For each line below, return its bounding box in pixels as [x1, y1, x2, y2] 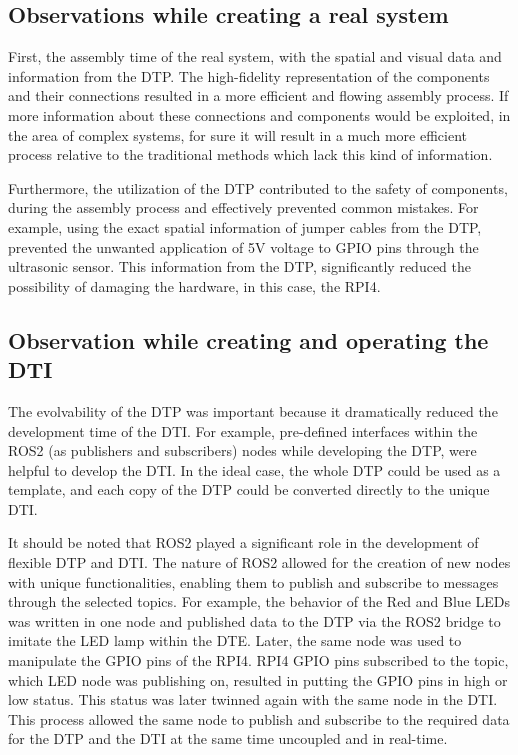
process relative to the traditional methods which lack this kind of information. [8, 144, 493, 165]
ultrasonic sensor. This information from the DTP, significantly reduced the [8, 256, 472, 277]
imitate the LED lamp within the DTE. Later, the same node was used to [8, 630, 462, 651]
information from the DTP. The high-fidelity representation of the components [8, 65, 490, 86]
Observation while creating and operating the [8, 324, 489, 355]
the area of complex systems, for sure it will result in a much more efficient [8, 124, 468, 145]
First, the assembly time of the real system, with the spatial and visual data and [8, 46, 502, 67]
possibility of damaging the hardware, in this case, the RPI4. [8, 275, 381, 296]
